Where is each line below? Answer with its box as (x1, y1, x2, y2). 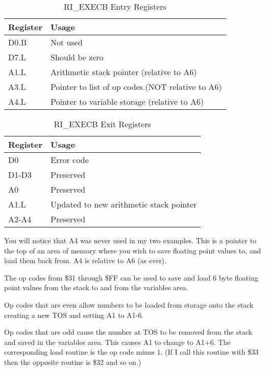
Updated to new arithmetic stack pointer (50, 198, 197, 210)
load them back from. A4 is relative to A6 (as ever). (4, 255, 166, 266)
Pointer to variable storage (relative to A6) (50, 96, 204, 107)
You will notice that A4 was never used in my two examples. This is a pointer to (4, 235, 256, 245)
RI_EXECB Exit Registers (54, 118, 151, 130)
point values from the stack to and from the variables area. (4, 282, 188, 293)
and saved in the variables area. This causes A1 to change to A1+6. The (4, 336, 231, 347)
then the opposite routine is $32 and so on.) (4, 356, 141, 367)
